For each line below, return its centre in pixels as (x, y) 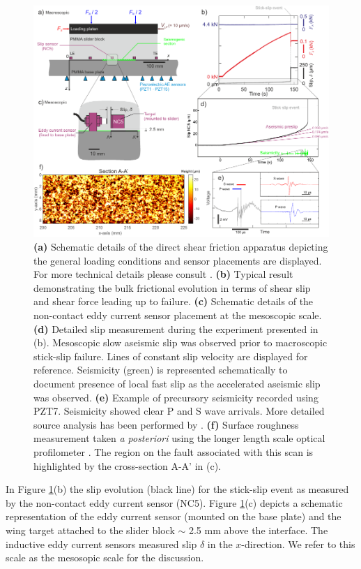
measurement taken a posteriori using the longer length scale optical (179, 438)
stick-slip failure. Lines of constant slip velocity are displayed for (171, 356)
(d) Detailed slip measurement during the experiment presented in (176, 328)
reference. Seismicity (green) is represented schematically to (161, 370)
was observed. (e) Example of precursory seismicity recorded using (176, 397)
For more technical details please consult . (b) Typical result (163, 274)
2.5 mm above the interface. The (258, 530)
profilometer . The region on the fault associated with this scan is (174, 451)
